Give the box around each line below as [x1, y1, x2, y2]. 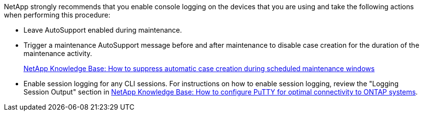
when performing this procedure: [4, 11, 111, 19]
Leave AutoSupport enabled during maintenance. [23, 26, 182, 34]
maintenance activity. [23, 49, 93, 57]
